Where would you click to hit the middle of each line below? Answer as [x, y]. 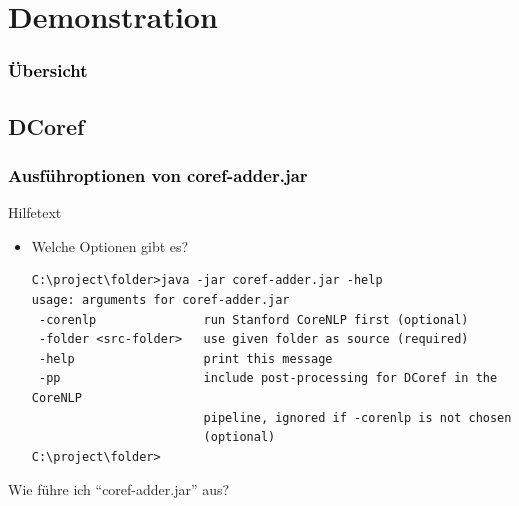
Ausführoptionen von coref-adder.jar [158, 174]
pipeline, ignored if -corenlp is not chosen [357, 417]
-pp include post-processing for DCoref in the [268, 378]
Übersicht [48, 70]
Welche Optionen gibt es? [110, 245]
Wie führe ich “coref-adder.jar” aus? [119, 489]
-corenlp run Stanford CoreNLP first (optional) [253, 319]
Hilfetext [35, 212]
